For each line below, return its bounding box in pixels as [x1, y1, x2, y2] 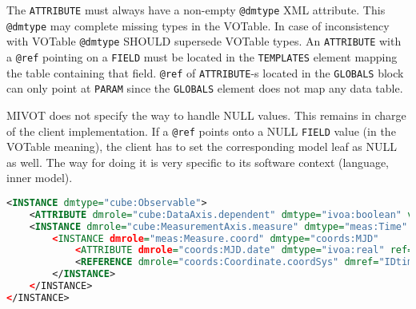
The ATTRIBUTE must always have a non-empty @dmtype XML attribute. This [6, 2, 386, 18]
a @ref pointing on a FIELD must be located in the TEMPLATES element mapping [6, 48, 398, 65]
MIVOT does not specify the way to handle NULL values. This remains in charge [6, 106, 406, 123]
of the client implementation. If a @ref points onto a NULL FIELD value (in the [6, 122, 396, 139]
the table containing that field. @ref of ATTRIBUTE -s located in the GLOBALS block [6, 64, 404, 81]
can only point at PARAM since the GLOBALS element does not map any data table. [6, 80, 403, 97]
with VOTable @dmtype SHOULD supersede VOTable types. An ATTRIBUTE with [6, 33, 402, 50]
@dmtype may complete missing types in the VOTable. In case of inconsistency [6, 17, 390, 34]
